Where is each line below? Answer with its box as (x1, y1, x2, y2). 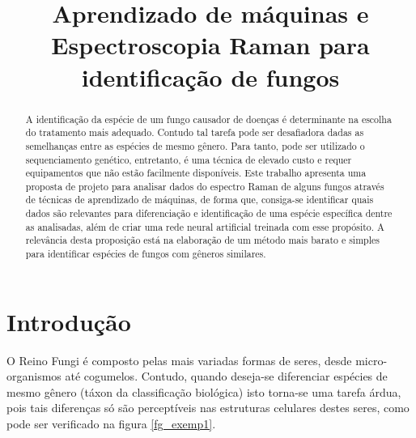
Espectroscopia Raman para (51, 28, 370, 62)
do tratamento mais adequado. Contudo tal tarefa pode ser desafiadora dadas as (25, 125, 364, 139)
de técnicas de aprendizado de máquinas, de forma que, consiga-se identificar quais (25, 193, 374, 206)
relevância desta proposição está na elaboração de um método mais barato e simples (25, 233, 380, 247)
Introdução (6, 304, 131, 338)
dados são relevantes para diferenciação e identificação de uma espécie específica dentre (25, 206, 393, 220)
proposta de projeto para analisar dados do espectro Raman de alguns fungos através (25, 179, 384, 193)
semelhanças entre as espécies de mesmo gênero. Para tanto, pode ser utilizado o (25, 138, 365, 152)
